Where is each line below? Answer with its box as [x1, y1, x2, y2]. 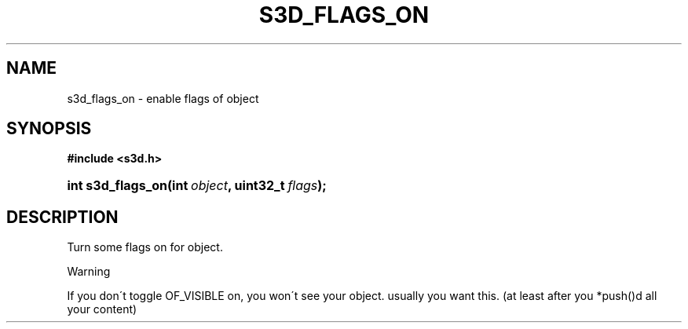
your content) [67, 302, 137, 316]
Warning [67, 265, 111, 279]
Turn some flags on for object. [67, 240, 223, 254]
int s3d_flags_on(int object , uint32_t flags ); [67, 177, 327, 194]
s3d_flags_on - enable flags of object [67, 91, 259, 105]
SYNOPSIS [6, 119, 92, 139]
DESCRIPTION [6, 207, 119, 227]
